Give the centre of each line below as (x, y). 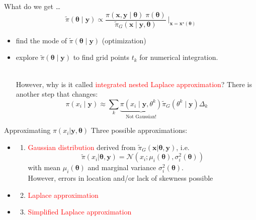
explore (27, 57)
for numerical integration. (179, 57)
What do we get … (32, 6)
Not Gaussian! (141, 117)
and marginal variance (122, 167)
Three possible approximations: (139, 130)
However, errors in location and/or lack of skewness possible (120, 178)
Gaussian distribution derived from (82, 147)
